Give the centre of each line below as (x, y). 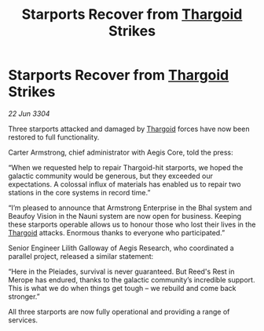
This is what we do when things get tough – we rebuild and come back (123, 288)
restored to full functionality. (54, 137)
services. (23, 320)
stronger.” (24, 296)
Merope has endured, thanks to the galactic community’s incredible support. (132, 279)
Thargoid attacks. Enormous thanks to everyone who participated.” (117, 232)
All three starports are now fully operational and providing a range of (119, 311)
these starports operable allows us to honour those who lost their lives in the (132, 224)
